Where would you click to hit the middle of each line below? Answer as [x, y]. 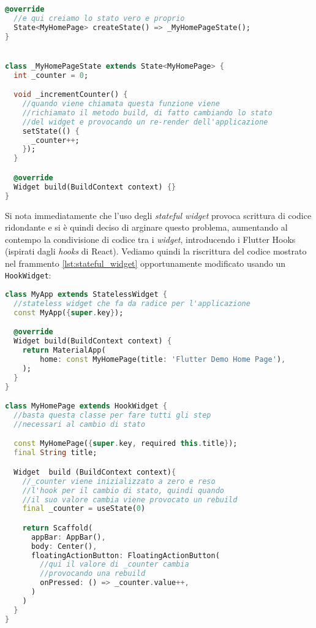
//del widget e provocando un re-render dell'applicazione [145, 122]
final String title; [55, 453]
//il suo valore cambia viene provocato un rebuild [130, 500]
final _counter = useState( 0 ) [84, 509]
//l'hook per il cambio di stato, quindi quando [123, 490]
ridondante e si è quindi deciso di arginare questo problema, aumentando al [146, 227]
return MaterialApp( [64, 350]
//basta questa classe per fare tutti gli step [112, 415]
